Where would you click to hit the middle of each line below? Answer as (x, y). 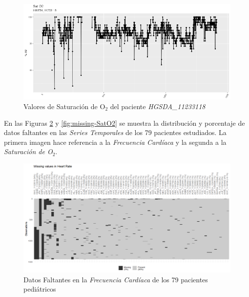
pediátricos (40, 289)
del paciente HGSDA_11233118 (158, 106)
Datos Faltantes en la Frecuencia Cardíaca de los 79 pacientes (116, 279)
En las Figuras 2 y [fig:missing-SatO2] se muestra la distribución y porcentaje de (124, 123)
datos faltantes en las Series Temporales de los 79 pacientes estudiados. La (115, 132)
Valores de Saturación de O (64, 106)
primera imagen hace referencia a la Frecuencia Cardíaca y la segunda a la (115, 142)
